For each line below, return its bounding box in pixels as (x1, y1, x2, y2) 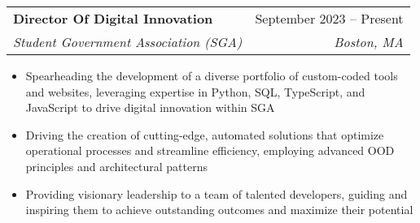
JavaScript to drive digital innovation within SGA (25, 99, 275, 116)
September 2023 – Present (255, 9, 404, 28)
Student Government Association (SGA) (13, 32, 243, 51)
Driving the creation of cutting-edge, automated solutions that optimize (25, 126, 384, 143)
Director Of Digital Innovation (13, 9, 213, 28)
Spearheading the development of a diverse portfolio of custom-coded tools (25, 67, 398, 84)
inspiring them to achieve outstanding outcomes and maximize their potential (25, 201, 413, 218)
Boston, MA (334, 32, 404, 51)
